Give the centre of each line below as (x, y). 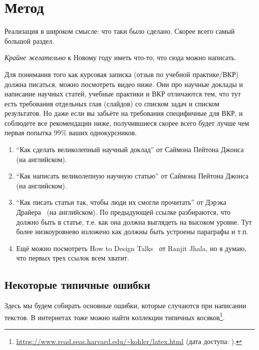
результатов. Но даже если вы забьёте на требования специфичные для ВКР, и (124, 113)
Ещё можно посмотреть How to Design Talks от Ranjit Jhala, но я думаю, (131, 248)
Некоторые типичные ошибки (78, 285)
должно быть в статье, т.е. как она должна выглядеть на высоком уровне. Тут (134, 221)
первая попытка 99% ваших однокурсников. (71, 132)
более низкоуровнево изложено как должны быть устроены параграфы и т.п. (132, 231)
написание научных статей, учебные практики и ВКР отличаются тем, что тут (123, 94)
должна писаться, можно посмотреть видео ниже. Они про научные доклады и (124, 84)
